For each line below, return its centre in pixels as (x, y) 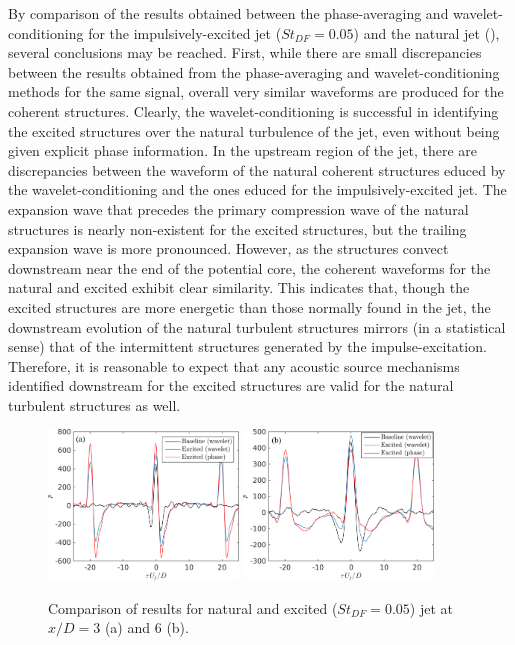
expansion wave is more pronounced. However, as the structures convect (228, 248)
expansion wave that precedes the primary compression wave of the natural (238, 208)
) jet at (431, 607)
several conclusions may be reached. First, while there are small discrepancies (245, 52)
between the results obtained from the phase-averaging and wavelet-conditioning (254, 71)
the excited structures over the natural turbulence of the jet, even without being (254, 130)
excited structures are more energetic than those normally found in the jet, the (249, 306)
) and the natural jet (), (426, 32)
